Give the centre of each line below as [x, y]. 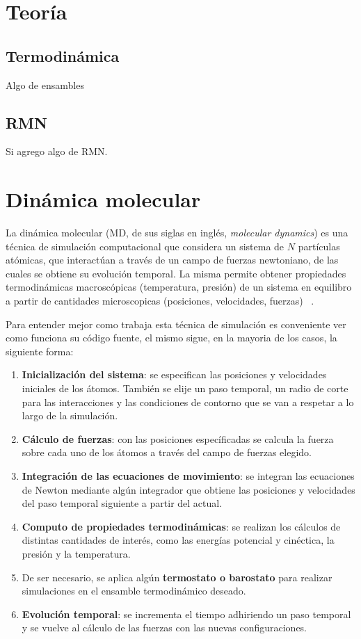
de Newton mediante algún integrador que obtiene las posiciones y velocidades [188, 489]
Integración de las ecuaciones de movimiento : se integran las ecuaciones [188, 476]
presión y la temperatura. [76, 553]
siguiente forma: [40, 351]
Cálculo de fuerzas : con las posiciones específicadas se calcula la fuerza [178, 438]
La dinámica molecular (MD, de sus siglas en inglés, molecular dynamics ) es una [177, 233]
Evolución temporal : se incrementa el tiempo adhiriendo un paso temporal [186, 614]
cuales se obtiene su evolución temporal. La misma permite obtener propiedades [176, 273]
